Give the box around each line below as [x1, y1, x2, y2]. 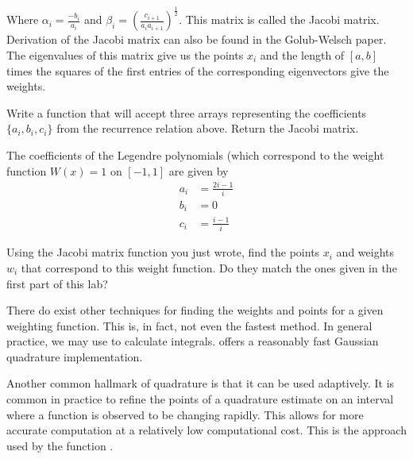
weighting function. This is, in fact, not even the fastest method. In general [6, 317, 372, 334]
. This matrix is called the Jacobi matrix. [179, 11, 380, 28]
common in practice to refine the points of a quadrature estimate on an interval [6, 391, 394, 407]
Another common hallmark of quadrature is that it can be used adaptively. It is [6, 375, 395, 391]
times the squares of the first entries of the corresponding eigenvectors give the [6, 62, 389, 79]
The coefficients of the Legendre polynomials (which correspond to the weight [6, 146, 384, 163]
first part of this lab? [6, 275, 108, 291]
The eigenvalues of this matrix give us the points [6, 46, 244, 63]
